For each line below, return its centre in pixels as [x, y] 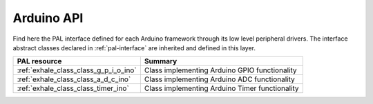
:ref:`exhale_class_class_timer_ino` [73, 88]
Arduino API [48, 18]
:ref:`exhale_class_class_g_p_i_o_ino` [77, 70]
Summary [161, 61]
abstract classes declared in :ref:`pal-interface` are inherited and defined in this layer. [134, 48]
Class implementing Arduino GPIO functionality [220, 70]
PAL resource [39, 61]
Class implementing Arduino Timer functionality [222, 88]
